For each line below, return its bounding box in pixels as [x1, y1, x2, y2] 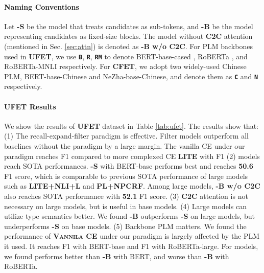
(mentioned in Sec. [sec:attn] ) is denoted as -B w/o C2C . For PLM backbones [4, 40, 253, 51]
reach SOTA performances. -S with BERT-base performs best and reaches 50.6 [4, 161, 253, 171]
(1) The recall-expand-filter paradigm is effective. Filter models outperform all [4, 130, 249, 141]
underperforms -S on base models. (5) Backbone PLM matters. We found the [4, 220, 247, 231]
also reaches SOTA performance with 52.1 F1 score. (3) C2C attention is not [4, 191, 248, 201]
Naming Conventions [4, 1, 79, 12]
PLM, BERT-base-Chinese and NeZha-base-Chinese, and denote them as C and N [4, 71, 258, 81]
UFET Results [4, 101, 56, 111]
